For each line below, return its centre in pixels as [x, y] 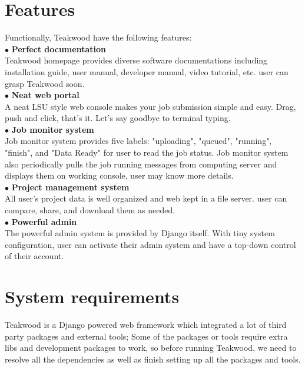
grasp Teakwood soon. [45, 83]
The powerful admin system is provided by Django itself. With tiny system [140, 233]
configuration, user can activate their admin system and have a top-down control [150, 244]
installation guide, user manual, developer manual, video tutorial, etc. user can [147, 71]
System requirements [92, 296]
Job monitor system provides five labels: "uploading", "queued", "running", [138, 141]
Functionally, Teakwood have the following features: [98, 37]
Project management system [70, 187]
